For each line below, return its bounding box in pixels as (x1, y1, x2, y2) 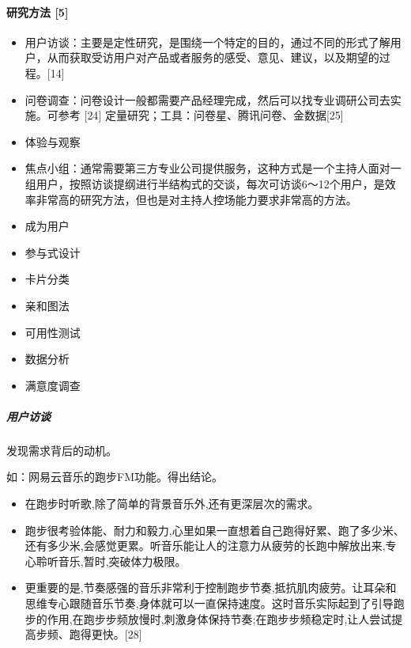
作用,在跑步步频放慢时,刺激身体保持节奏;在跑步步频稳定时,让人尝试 (47, 610, 392, 627)
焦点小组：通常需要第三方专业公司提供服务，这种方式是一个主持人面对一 (25, 160, 402, 176)
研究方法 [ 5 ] (6, 3, 69, 20)
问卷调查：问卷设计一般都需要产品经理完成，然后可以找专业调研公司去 (25, 91, 390, 108)
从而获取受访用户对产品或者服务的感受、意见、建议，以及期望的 (47, 49, 379, 66)
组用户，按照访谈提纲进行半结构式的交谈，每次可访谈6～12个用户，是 (25, 175, 385, 191)
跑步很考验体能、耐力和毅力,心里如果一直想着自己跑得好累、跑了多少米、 (25, 521, 405, 538)
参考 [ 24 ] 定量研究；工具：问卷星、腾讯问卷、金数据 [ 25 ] (58, 107, 344, 123)
